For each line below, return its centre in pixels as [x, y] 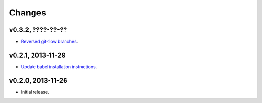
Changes [27, 13]
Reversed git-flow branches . [49, 42]
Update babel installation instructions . [59, 66]
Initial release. [35, 92]
